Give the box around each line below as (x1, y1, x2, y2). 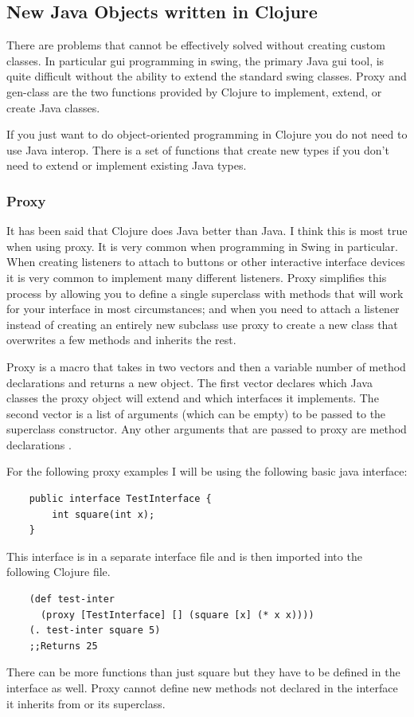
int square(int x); (52, 508, 155, 520)
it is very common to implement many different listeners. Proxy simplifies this (6, 268, 387, 285)
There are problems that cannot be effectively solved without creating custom (6, 37, 385, 53)
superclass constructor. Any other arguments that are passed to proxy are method (6, 421, 407, 437)
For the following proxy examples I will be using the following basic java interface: (6, 463, 408, 480)
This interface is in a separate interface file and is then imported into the (6, 547, 362, 564)
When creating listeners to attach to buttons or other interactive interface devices (6, 253, 405, 270)
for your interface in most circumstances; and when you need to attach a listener (6, 300, 400, 317)
